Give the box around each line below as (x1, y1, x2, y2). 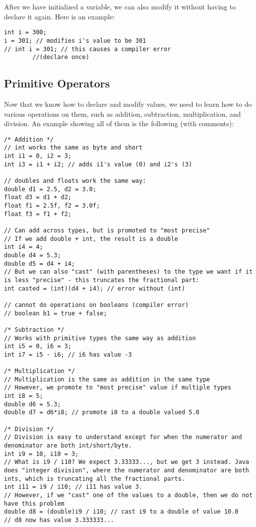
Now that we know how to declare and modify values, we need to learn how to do (4, 99, 252, 109)
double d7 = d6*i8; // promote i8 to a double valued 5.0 (4, 409, 199, 416)
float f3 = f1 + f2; (4, 210, 72, 218)
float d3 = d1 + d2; (4, 194, 72, 201)
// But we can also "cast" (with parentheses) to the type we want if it (4, 268, 253, 276)
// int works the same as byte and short (4, 144, 143, 151)
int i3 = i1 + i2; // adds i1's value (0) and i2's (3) (4, 160, 192, 168)
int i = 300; (4, 29, 47, 36)
